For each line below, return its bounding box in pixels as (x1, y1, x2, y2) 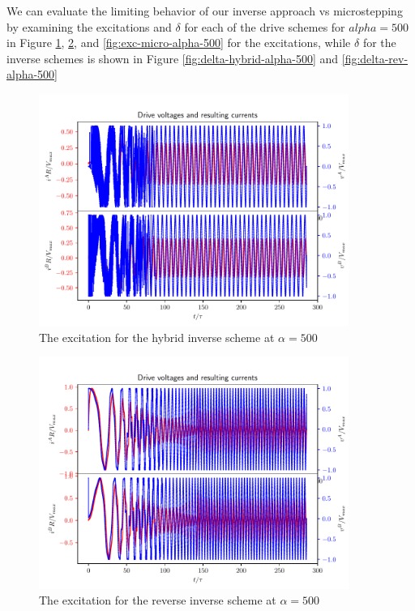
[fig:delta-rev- (341, 49, 409, 66)
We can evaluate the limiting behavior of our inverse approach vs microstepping (6, 2, 403, 19)
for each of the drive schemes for (184, 18, 345, 35)
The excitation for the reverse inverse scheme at (39, 592, 276, 609)
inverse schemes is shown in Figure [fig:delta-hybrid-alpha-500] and (6, 49, 339, 66)
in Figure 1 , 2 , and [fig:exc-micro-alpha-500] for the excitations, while (6, 34, 351, 51)
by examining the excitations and (6, 18, 172, 35)
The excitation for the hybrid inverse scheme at (39, 328, 275, 345)
